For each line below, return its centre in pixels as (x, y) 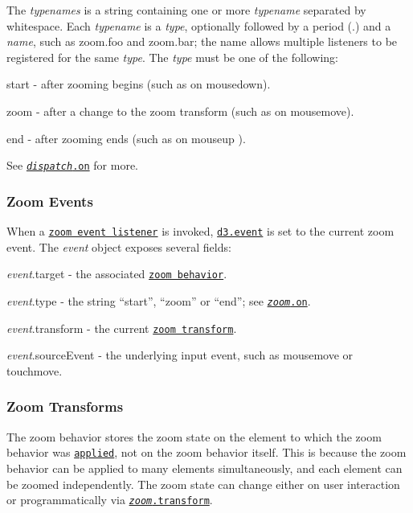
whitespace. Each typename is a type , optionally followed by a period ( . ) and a (199, 25)
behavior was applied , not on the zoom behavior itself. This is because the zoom (206, 452)
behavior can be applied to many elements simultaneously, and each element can (204, 468)
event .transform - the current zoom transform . (122, 328)
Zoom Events (50, 201)
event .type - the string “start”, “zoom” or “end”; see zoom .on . (159, 300)
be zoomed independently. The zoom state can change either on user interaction (203, 484)
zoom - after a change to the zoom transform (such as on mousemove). (180, 111)
